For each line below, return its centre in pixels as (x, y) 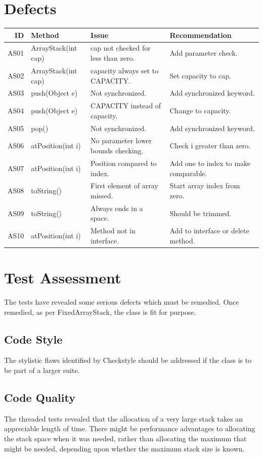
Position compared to (124, 163)
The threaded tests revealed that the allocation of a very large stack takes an (124, 418)
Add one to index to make (210, 163)
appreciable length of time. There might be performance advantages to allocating (130, 428)
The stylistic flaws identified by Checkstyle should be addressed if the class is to (128, 360)
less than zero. (113, 58)
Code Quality (40, 397)
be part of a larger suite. (42, 370)
